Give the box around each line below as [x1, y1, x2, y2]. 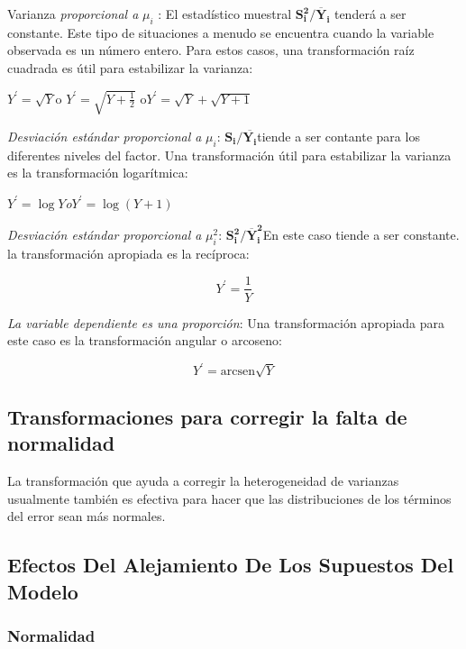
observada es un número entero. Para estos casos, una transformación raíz [7, 41, 415, 59]
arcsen [220, 365, 255, 379]
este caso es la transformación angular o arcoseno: [7, 331, 283, 350]
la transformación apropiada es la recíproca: [7, 243, 250, 262]
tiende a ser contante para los [257, 126, 420, 145]
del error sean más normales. [7, 507, 166, 526]
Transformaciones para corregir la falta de [7, 403, 407, 431]
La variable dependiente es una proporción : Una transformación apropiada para [7, 313, 445, 332]
